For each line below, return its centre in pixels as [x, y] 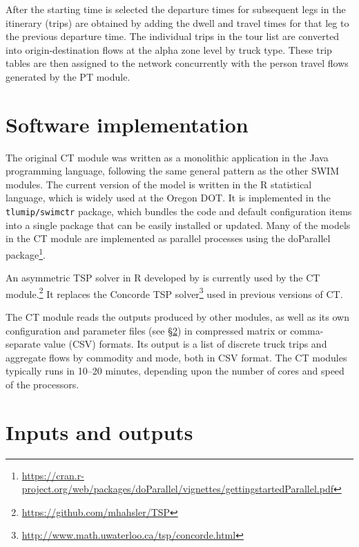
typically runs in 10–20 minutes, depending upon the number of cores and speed [175, 371]
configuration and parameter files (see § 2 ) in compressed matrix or [146, 330]
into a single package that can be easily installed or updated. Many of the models [178, 225]
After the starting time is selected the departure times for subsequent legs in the [176, 9]
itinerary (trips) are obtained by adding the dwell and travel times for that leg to [177, 22]
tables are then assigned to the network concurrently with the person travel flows [177, 63]
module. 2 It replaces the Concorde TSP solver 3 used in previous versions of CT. [174, 292]
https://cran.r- [53, 475]
